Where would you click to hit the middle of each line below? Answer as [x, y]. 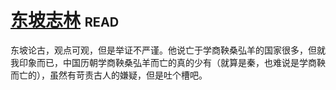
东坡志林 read [65, 20]
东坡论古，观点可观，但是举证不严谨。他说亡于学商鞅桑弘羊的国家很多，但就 [168, 50]
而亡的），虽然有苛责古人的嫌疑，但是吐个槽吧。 [109, 75]
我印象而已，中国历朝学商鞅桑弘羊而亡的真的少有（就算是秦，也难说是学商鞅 [168, 62]
